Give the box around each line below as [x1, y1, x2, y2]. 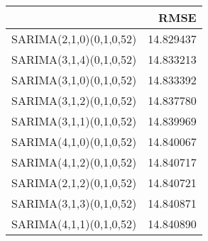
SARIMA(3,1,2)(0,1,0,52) [11, 92, 137, 108]
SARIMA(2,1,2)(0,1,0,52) [11, 174, 137, 191]
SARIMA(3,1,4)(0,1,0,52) [11, 51, 137, 67]
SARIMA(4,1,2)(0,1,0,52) [11, 154, 137, 170]
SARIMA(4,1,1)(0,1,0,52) [11, 215, 137, 232]
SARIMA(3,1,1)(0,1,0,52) [11, 113, 137, 129]
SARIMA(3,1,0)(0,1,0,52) [11, 72, 137, 88]
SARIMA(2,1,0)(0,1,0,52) [11, 30, 137, 47]
